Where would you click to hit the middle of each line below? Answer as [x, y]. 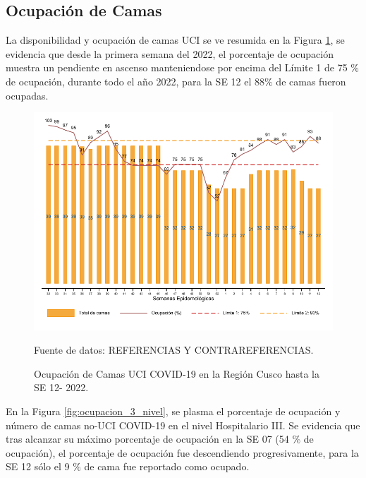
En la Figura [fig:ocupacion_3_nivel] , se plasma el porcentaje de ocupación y [173, 411]
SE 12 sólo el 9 [38, 466]
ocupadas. [27, 95]
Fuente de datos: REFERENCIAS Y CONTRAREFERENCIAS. [174, 350]
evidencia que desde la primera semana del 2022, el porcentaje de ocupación [170, 53]
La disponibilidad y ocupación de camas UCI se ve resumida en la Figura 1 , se [175, 40]
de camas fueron [311, 81]
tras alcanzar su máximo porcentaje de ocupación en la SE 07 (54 [147, 439]
